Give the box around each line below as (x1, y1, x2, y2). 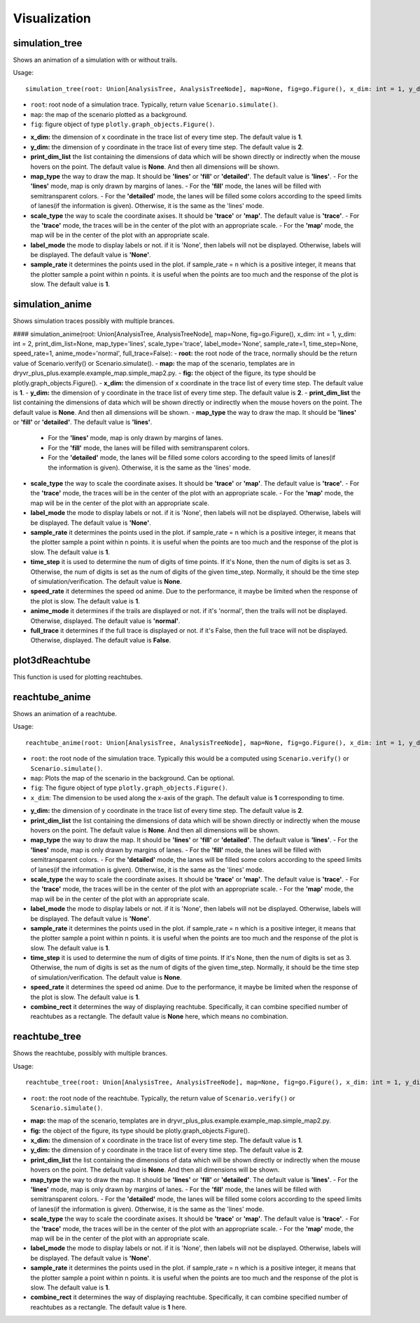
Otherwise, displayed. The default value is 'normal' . (30, 617, 181, 625)
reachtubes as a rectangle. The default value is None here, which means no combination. (30, 1013, 288, 1021)
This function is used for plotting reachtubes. (13, 673, 143, 681)
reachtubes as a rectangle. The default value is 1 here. (30, 1303, 187, 1311)
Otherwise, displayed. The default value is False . (30, 636, 171, 645)
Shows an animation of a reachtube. (13, 710, 117, 718)
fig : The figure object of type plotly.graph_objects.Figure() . (30, 783, 227, 792)
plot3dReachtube (13, 654, 91, 666)
